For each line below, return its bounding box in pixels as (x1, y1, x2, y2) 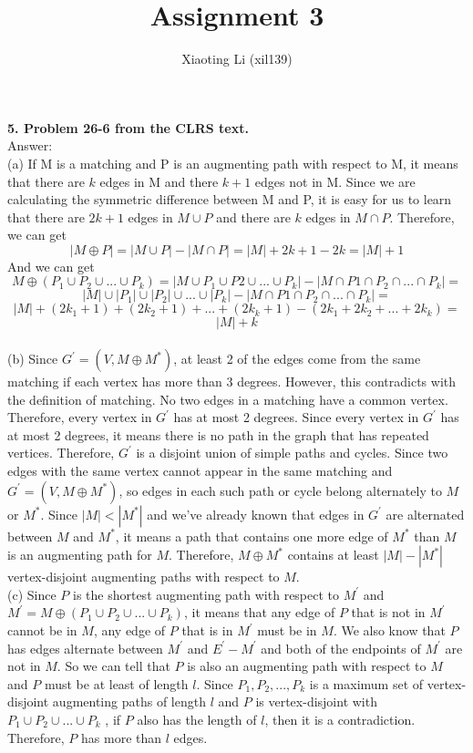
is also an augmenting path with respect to (187, 656, 427, 676)
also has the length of (137, 709, 257, 728)
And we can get (7, 256, 95, 275)
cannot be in (7, 621, 77, 639)
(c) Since (7, 584, 57, 603)
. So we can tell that (57, 656, 170, 676)
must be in (257, 621, 317, 639)
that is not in (351, 603, 426, 622)
